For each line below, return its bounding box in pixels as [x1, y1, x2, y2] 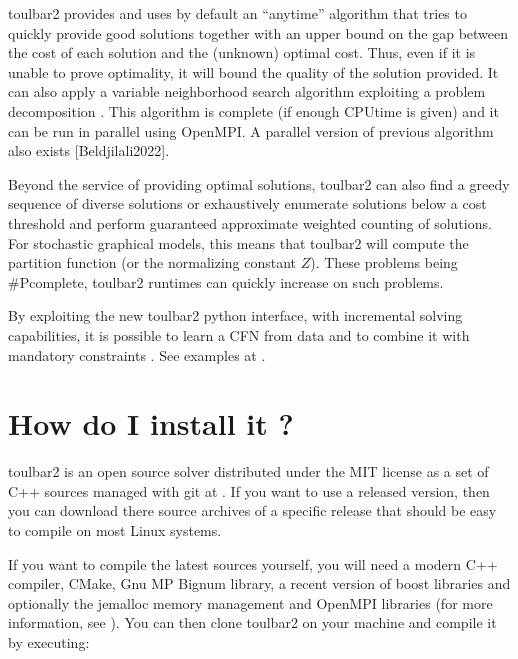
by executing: [8, 631, 90, 652]
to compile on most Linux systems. [8, 520, 222, 540]
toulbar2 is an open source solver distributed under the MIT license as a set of [8, 461, 489, 482]
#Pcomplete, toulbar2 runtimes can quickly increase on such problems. [8, 271, 444, 292]
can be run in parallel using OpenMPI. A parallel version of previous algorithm [8, 120, 494, 141]
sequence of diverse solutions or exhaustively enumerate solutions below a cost [8, 193, 487, 214]
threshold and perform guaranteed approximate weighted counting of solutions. [8, 212, 492, 233]
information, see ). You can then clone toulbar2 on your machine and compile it [8, 612, 497, 633]
